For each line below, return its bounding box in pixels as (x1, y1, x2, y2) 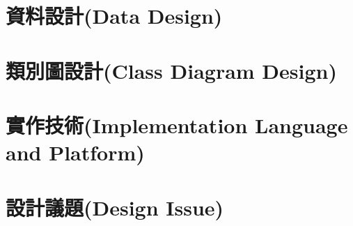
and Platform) (6, 138, 145, 167)
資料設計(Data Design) (6, 1, 223, 30)
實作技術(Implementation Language (6, 110, 348, 139)
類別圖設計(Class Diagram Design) (6, 56, 337, 84)
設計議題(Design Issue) (6, 193, 224, 221)
